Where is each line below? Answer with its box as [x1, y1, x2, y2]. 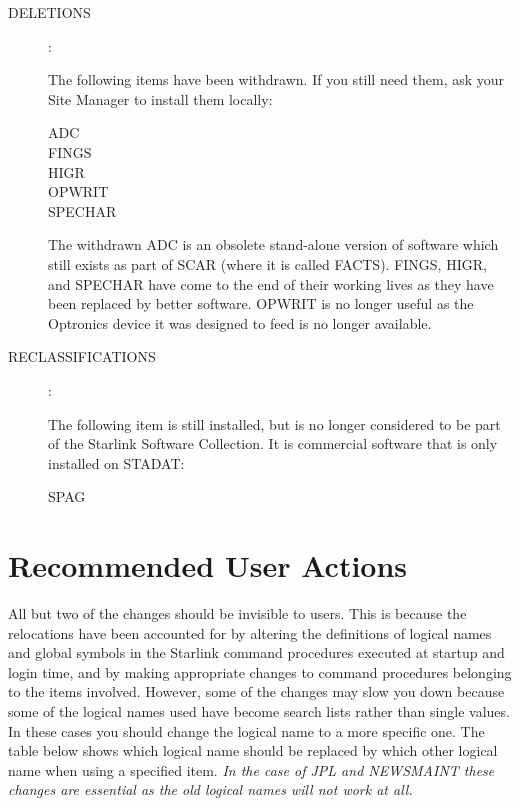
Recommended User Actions [8, 545, 408, 586]
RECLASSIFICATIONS [8, 346, 156, 367]
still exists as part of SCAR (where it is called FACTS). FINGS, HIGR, [48, 253, 487, 274]
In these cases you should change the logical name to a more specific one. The [8, 720, 485, 741]
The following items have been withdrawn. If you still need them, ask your [48, 69, 505, 90]
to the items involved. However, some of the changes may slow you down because [8, 681, 505, 702]
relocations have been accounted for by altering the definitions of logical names [8, 622, 492, 643]
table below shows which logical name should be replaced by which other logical [8, 740, 498, 761]
